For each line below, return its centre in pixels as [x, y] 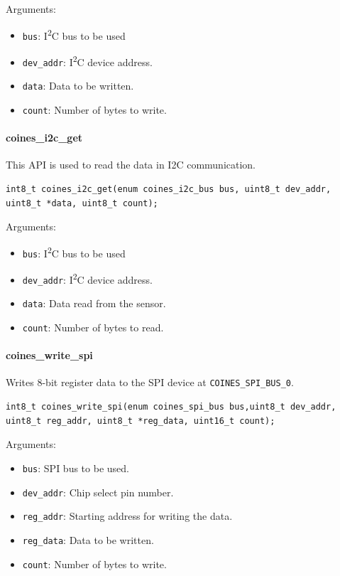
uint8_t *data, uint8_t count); [82, 203]
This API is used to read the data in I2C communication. [131, 165]
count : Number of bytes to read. [93, 327]
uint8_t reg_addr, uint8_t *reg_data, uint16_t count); [141, 421]
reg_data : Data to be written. [88, 539]
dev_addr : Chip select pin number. [98, 492]
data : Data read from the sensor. [94, 303]
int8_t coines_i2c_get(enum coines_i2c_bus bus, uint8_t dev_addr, [169, 189]
